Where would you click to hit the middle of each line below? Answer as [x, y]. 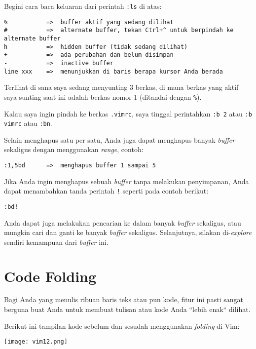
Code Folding [50, 276]
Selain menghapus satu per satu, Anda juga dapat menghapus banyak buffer [120, 139]
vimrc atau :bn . [28, 123]
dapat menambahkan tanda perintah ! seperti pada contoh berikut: [106, 191]
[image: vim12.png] [36, 342]
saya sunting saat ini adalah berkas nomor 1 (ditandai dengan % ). [103, 97]
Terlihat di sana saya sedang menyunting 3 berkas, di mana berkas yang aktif [121, 87]
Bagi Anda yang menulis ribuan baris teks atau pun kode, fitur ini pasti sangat [124, 299]
